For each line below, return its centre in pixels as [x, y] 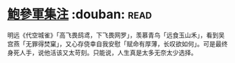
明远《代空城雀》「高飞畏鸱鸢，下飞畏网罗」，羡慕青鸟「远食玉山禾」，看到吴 [116, 35]
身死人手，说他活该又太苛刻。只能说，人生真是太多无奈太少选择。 [102, 52]
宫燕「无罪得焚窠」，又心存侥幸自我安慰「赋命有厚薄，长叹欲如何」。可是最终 [117, 43]
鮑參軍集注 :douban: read [80, 14]
